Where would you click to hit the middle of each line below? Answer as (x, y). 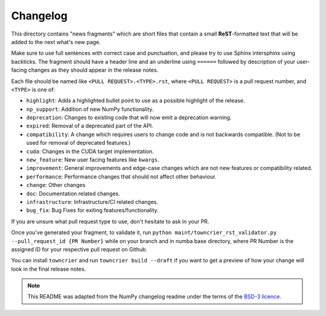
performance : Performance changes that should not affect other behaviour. (121, 176)
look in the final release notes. (49, 269)
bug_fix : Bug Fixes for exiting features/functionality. (93, 210)
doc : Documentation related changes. (73, 194)
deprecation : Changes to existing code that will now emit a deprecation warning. (129, 118)
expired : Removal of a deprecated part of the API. (90, 126)
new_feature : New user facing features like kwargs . (93, 160)
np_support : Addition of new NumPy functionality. (90, 109)
